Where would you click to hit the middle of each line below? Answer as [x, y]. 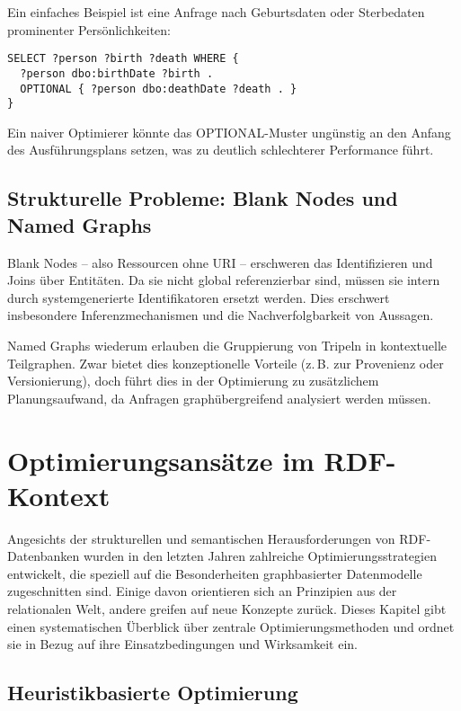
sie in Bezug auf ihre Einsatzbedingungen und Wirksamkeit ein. [183, 644]
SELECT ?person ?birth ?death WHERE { [123, 59]
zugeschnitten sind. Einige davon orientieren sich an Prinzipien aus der [202, 591]
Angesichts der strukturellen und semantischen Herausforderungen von [201, 538]
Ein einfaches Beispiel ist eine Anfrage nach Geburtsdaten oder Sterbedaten [216, 12]
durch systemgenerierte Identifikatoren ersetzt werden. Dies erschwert [199, 297]
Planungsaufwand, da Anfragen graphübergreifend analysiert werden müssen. [219, 398]
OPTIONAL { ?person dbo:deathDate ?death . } [159, 89]
